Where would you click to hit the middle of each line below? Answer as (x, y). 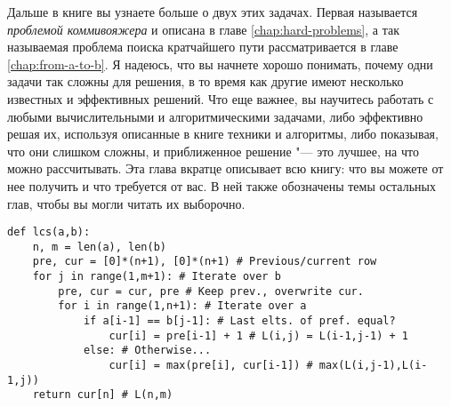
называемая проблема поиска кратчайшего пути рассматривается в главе (203, 47)
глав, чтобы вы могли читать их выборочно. (126, 203)
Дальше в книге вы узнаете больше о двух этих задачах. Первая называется (213, 12)
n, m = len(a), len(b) (99, 247)
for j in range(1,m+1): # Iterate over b (157, 277)
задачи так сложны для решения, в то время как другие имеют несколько (205, 81)
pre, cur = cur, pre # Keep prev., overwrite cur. (211, 291)
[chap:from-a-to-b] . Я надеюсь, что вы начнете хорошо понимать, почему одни (220, 64)
